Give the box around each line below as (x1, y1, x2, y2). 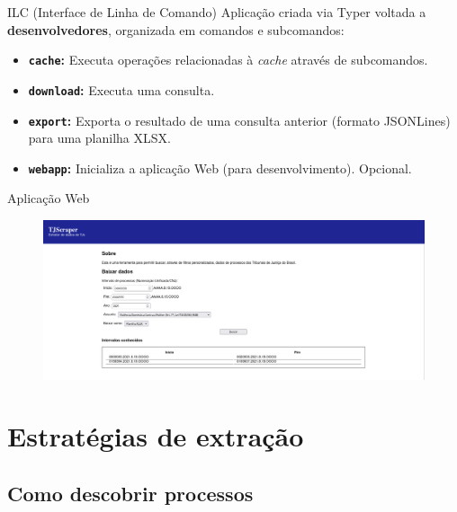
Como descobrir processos (7, 479, 254, 507)
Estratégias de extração (7, 418, 304, 455)
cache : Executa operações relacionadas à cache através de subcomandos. (28, 50, 428, 69)
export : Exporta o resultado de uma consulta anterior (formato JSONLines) (28, 110, 451, 129)
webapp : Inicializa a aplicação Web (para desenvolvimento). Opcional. (28, 158, 412, 177)
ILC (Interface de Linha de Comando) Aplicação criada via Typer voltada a (7, 3, 426, 21)
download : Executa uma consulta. (28, 80, 215, 99)
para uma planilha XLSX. (28, 128, 171, 147)
